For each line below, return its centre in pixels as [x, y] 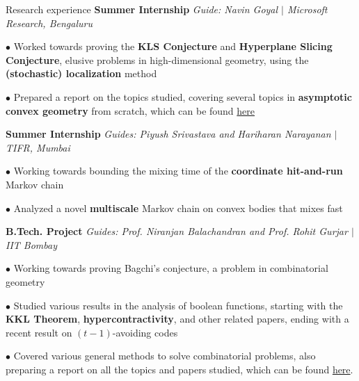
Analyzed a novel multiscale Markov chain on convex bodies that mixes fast [178, 208]
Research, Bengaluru [49, 23]
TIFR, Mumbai [38, 147]
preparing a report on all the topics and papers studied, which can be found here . [179, 369]
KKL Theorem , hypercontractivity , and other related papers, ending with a [177, 319]
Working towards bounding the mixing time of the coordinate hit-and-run [178, 171]
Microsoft [308, 9]
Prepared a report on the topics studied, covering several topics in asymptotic [183, 96]
